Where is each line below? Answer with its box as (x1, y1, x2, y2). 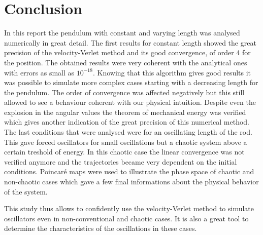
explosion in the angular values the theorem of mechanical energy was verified (4, 106, 246, 117)
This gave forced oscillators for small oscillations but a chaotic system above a (4, 136, 247, 147)
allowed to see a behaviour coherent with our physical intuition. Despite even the (4, 97, 256, 107)
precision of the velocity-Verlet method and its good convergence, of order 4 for (4, 47, 251, 58)
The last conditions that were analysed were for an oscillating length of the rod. (4, 127, 252, 137)
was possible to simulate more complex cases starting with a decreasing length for (4, 77, 258, 88)
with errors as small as (4, 67, 75, 77)
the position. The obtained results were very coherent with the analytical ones (4, 57, 247, 67)
